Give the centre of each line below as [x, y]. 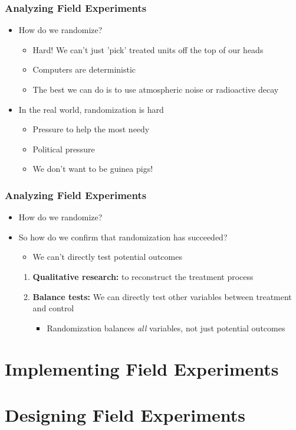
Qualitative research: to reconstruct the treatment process [143, 276]
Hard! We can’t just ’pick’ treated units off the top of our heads [148, 49]
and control [53, 308]
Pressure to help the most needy [91, 129]
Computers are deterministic [84, 69]
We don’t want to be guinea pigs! [93, 169]
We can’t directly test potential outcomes [107, 257]
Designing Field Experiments [125, 414]
